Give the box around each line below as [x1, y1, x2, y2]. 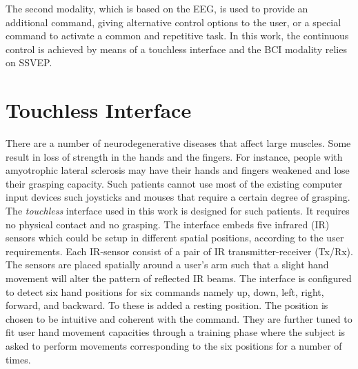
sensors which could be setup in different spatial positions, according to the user [6, 230, 344, 245]
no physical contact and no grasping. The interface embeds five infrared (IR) [6, 217, 330, 231]
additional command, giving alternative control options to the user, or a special [6, 14, 341, 29]
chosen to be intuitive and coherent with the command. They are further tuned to [6, 311, 352, 326]
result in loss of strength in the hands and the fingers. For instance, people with [6, 149, 343, 163]
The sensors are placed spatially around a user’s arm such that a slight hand [6, 257, 329, 272]
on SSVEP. [6, 55, 52, 70]
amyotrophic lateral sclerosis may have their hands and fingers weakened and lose [6, 163, 350, 177]
